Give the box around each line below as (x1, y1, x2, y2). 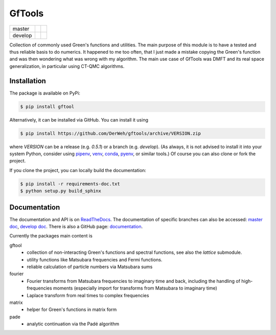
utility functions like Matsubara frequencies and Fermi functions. (27, 256, 163, 262)
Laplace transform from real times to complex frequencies (27, 292, 149, 298)
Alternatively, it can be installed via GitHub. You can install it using (9, 116, 148, 123)
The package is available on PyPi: (9, 90, 80, 96)
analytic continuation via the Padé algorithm (27, 321, 120, 327)
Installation (9, 77, 46, 85)
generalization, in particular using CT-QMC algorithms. (9, 63, 125, 69)
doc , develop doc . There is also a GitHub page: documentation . (9, 224, 143, 229)
